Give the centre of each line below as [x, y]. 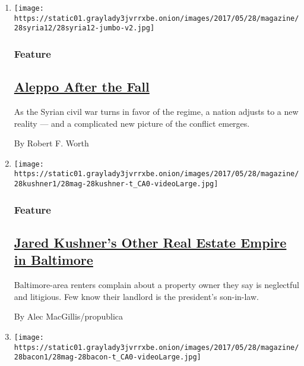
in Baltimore [53, 260]
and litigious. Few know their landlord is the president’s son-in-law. [136, 296]
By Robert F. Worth [51, 143]
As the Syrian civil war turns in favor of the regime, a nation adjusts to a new [156, 112]
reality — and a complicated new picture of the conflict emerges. [132, 123]
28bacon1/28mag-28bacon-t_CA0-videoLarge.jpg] [107, 357]
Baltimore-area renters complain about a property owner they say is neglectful [156, 285]
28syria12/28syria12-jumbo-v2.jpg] [84, 28]
